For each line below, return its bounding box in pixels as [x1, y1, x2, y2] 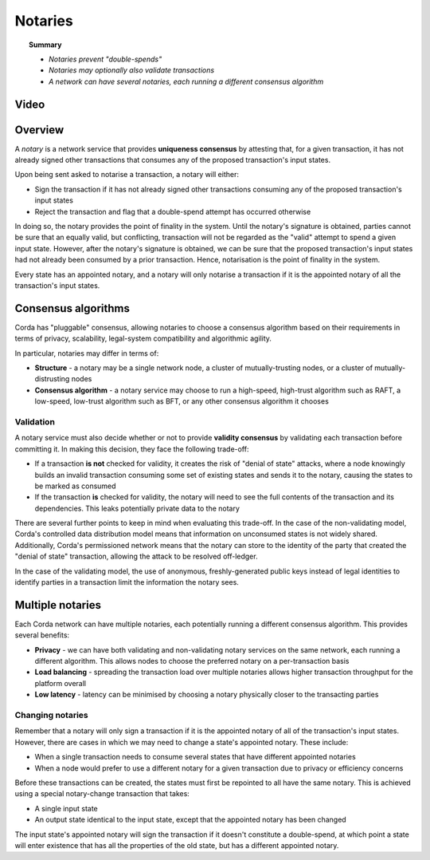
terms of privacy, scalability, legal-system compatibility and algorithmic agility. [14, 333, 272, 343]
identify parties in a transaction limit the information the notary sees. [14, 578, 239, 587]
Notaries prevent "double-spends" [49, 54, 162, 64]
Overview [14, 123, 64, 136]
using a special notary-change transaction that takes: [14, 789, 190, 799]
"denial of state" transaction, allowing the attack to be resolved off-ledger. [14, 551, 258, 562]
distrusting [34, 374, 70, 384]
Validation [14, 416, 56, 427]
